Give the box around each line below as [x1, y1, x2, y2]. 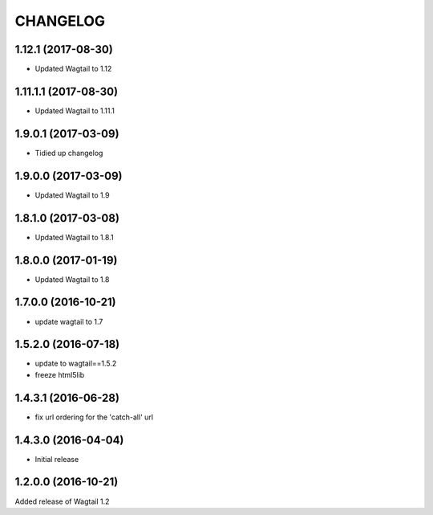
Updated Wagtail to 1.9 [34, 190, 110, 200]
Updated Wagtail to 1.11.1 [34, 105, 115, 116]
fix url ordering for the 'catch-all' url [34, 412, 154, 422]
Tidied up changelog [34, 148, 103, 157]
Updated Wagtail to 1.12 [34, 64, 112, 74]
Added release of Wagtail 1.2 [14, 497, 110, 506]
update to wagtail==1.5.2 [34, 358, 117, 369]
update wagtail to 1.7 [34, 317, 103, 326]
